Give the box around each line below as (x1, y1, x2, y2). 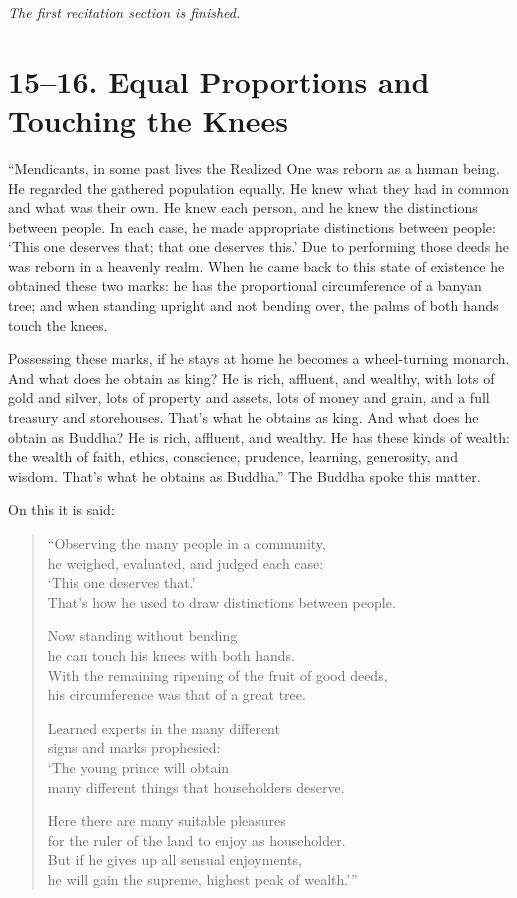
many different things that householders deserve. (47, 776, 345, 797)
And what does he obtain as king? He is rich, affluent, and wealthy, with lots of (8, 367, 495, 388)
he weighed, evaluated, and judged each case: (47, 552, 324, 573)
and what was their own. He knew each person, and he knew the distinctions (8, 197, 478, 218)
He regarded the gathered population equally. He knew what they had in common (8, 177, 510, 198)
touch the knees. (8, 314, 108, 335)
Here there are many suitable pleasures (47, 810, 286, 831)
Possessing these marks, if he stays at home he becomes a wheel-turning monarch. (8, 348, 510, 369)
